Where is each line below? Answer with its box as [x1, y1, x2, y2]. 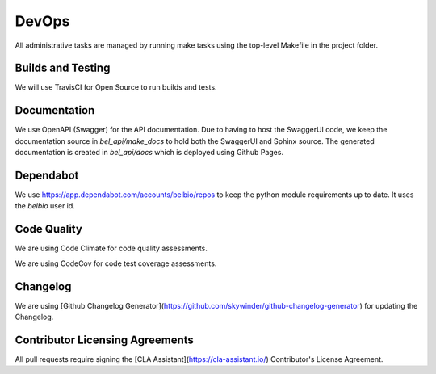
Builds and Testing [15, 61, 111, 75]
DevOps [15, 12, 70, 30]
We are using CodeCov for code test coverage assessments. [15, 258, 217, 268]
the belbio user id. [15, 201, 76, 211]
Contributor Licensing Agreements [15, 333, 194, 347]
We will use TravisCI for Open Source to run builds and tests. [15, 82, 217, 92]
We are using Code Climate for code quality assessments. [15, 243, 208, 254]
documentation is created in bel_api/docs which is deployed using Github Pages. [15, 148, 284, 158]
